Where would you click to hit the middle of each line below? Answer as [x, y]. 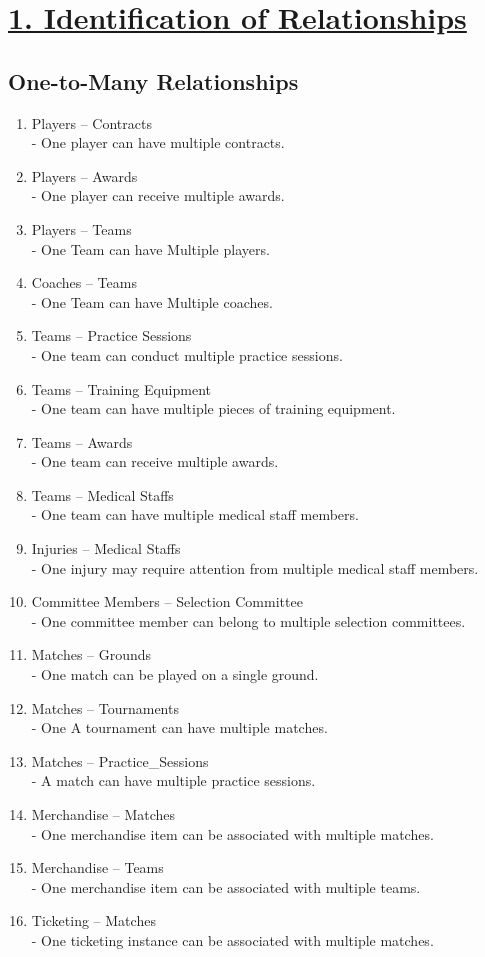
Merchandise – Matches [103, 814]
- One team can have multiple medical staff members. [195, 514]
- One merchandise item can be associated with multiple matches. [232, 833]
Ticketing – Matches [93, 920]
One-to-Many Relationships [153, 80]
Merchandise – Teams [97, 867]
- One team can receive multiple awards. [155, 461]
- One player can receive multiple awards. [158, 195]
